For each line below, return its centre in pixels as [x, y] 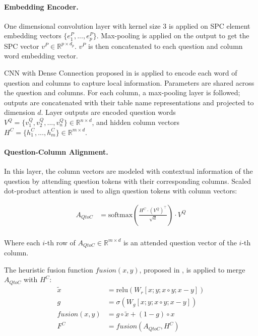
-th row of [60, 242]
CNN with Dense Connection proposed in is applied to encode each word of [121, 73]
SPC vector [22, 46]
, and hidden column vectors [136, 122]
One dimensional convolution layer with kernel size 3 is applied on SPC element [127, 25]
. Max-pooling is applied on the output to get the [173, 36]
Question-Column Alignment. [56, 151]
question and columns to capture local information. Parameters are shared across [129, 82]
